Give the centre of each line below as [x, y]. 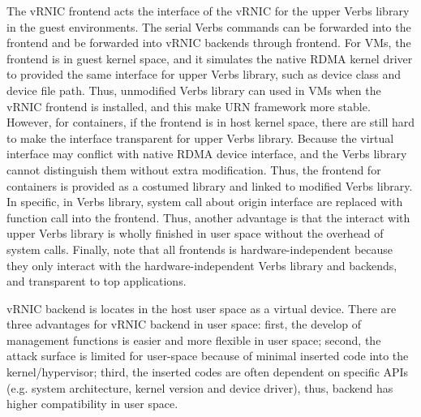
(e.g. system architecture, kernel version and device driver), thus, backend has [200, 387]
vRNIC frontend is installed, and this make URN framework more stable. [189, 106]
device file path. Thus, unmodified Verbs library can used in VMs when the [194, 90]
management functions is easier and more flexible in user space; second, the [194, 340]
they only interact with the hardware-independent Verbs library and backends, [202, 265]
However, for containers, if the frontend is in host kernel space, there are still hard [211, 122]
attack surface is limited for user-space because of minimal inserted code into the [208, 356]
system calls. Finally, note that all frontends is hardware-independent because [200, 249]
